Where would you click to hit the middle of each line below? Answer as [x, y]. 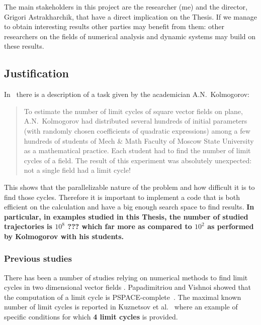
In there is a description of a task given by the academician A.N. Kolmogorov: [127, 94]
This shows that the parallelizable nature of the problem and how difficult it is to [129, 187]
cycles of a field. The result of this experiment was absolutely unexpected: [138, 160]
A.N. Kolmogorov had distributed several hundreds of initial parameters [136, 121]
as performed [231, 226]
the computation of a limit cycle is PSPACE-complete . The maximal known [123, 297]
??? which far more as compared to [130, 226]
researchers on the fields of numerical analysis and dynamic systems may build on [130, 36]
